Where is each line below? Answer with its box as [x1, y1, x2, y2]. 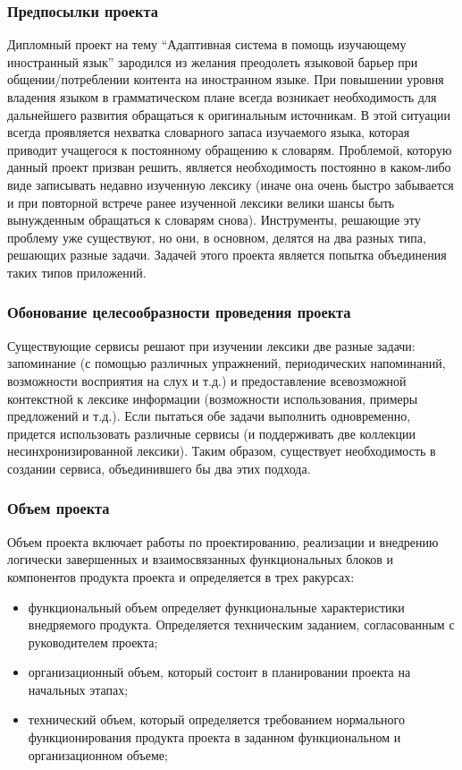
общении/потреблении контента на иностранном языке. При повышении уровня [7, 70, 444, 89]
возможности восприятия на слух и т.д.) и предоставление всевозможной [7, 371, 407, 389]
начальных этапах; [28, 680, 129, 698]
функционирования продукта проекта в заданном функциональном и [28, 728, 401, 747]
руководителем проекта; [28, 632, 158, 651]
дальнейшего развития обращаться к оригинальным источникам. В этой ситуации [7, 105, 450, 124]
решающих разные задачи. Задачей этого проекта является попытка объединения [7, 245, 447, 264]
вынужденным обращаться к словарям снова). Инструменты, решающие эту [7, 210, 421, 229]
